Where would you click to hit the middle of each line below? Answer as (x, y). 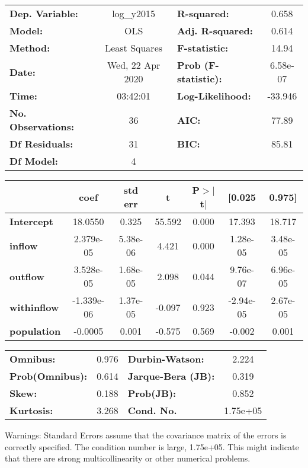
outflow (27, 276)
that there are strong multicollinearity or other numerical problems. (128, 458)
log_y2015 (134, 13)
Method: (30, 48)
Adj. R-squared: (215, 31)
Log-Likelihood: (214, 96)
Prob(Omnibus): (49, 376)
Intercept (31, 221)
